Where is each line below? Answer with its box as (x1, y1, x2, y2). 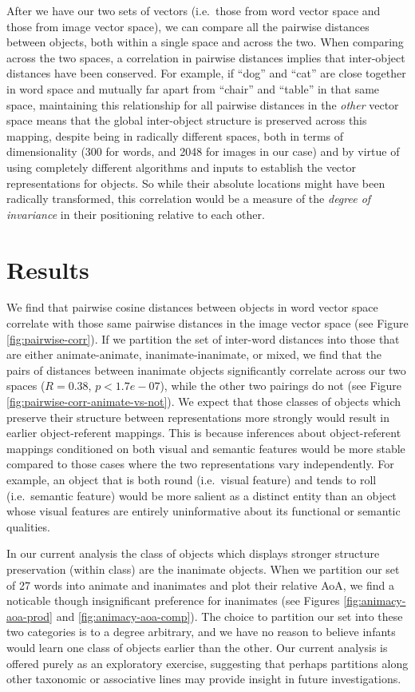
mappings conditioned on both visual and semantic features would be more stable (6, 439, 405, 456)
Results (6, 253, 89, 285)
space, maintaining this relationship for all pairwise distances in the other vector (6, 96, 399, 113)
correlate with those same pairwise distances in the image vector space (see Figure (6, 315, 409, 332)
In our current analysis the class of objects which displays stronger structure (6, 545, 380, 562)
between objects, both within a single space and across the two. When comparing (6, 34, 404, 50)
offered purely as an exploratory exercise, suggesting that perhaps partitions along (6, 654, 409, 671)
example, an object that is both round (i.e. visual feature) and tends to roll (6, 471, 377, 487)
